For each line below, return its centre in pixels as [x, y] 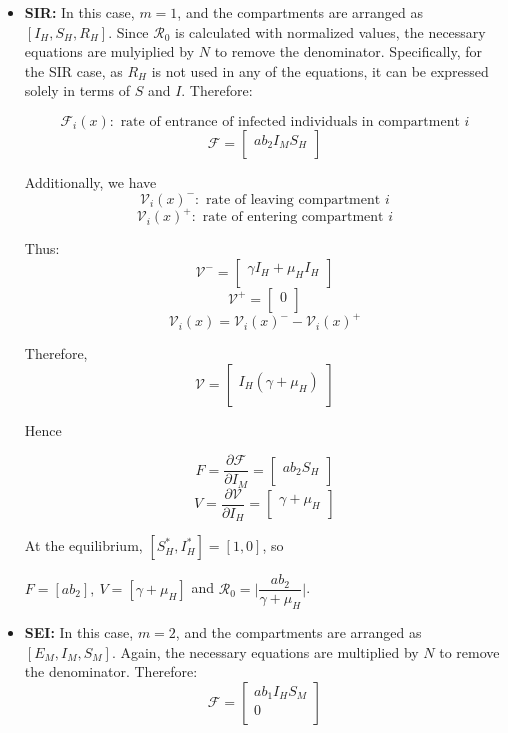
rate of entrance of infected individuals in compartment [290, 121]
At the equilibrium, [83, 545]
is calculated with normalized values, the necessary [330, 31]
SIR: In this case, [79, 12]
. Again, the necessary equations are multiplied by [265, 651]
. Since [128, 31]
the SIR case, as [73, 70]
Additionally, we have [90, 181]
